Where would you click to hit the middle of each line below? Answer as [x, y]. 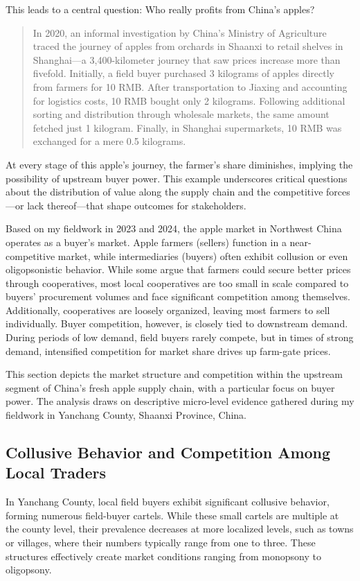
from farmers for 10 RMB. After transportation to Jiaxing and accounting [190, 86]
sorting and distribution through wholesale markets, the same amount [181, 114]
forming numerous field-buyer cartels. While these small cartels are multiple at [172, 515]
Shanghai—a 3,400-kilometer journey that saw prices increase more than [187, 59]
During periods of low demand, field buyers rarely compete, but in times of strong [180, 337]
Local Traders [56, 472]
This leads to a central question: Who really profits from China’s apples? [160, 9]
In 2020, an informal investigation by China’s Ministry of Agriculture [180, 32]
